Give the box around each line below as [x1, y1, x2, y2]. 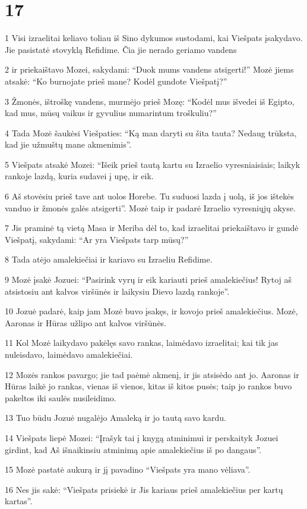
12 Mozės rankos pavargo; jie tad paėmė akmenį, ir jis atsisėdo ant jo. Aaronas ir [5, 368, 299, 380]
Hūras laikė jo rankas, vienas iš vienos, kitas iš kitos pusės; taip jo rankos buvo [5, 380, 292, 392]
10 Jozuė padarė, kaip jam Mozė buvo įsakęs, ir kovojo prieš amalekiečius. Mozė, [5, 305, 298, 317]
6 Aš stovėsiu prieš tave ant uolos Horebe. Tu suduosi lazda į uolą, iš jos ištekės [5, 190, 294, 202]
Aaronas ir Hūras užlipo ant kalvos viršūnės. [5, 316, 167, 329]
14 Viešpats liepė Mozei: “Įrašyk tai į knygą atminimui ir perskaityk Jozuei [5, 431, 278, 444]
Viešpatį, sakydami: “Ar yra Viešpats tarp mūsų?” [5, 233, 189, 245]
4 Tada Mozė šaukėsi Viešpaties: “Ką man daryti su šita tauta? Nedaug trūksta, [5, 126, 297, 139]
